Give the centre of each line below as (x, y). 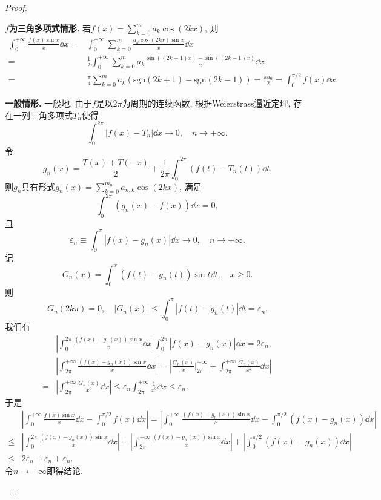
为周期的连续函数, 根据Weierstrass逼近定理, (206, 103)
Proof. (16, 7)
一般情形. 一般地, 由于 (48, 103)
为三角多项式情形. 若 (50, 28)
